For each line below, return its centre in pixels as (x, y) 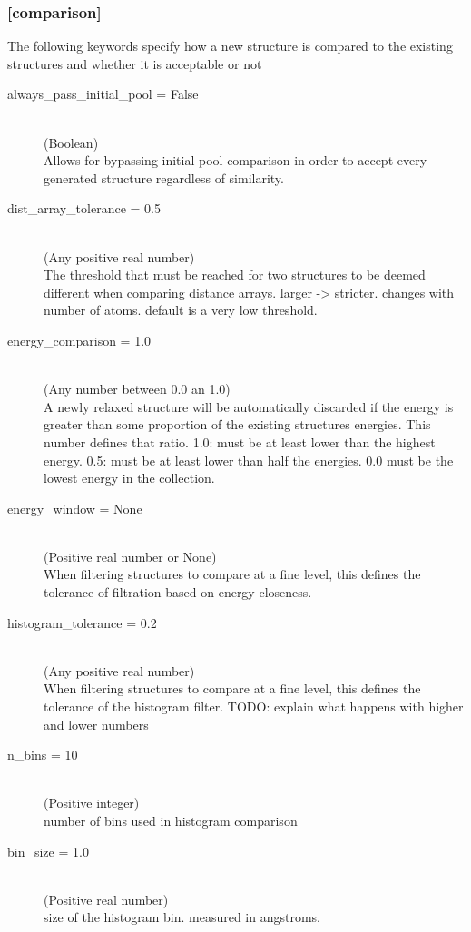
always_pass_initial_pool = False (103, 94)
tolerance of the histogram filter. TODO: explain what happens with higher (254, 706)
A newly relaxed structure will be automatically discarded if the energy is (249, 406)
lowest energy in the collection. (129, 478)
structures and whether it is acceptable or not (135, 63)
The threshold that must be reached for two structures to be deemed (235, 275)
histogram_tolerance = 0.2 (82, 622)
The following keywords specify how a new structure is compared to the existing (230, 46)
